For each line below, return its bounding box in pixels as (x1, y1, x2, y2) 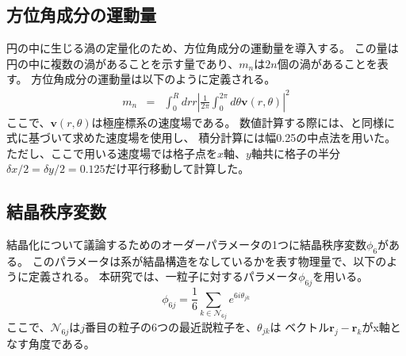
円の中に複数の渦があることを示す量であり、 (6, 55, 239, 71)
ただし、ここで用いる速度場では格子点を (6, 144, 217, 161)
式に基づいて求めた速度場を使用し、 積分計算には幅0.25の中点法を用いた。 (6, 129, 396, 146)
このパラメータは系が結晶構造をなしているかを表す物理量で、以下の (32, 252, 387, 269)
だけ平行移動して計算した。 (105, 160, 250, 177)
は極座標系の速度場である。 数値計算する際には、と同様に (91, 113, 396, 130)
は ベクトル (270, 319, 330, 335)
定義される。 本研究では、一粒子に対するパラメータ (28, 268, 299, 285)
